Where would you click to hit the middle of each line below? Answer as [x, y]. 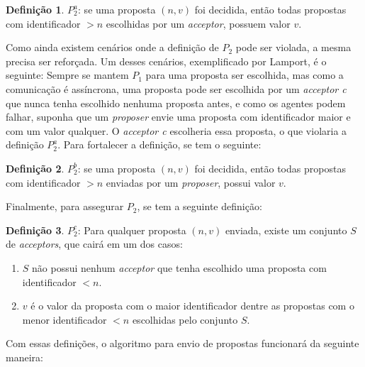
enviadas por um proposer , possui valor [191, 182]
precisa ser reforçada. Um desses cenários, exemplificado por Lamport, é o [166, 61]
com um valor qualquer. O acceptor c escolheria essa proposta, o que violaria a [176, 130]
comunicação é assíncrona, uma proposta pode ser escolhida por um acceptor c [176, 88]
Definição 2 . [35, 168]
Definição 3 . [35, 230]
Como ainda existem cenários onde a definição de [112, 47]
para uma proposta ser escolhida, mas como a [245, 75]
